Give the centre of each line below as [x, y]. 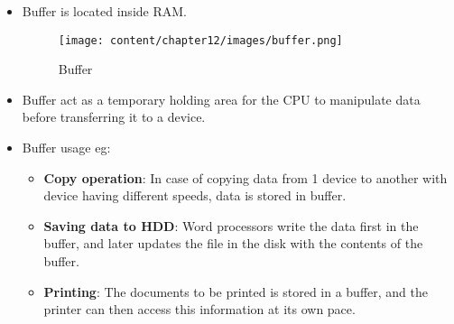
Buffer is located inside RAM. [104, 11]
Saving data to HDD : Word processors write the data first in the [231, 225]
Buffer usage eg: [66, 148]
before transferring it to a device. [114, 117]
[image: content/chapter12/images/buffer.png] [200, 40]
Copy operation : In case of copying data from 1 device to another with [246, 177]
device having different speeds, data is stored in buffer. [195, 195]
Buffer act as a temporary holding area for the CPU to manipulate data [221, 99]
